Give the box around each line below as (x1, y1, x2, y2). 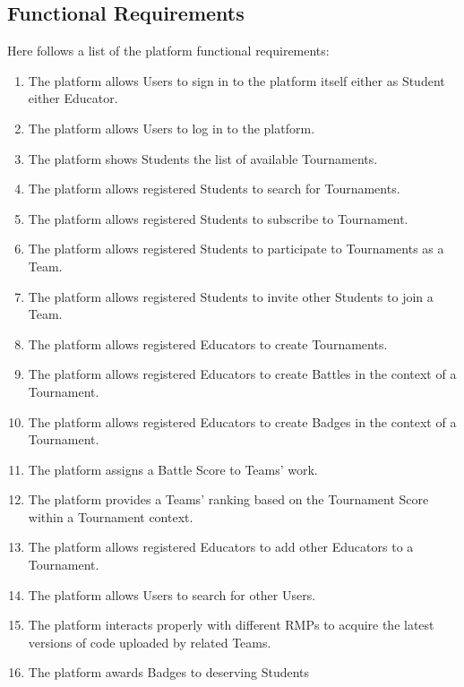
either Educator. (28, 89, 118, 107)
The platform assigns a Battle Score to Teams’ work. (28, 459, 318, 478)
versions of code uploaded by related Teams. (28, 632, 271, 651)
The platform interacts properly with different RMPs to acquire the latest (28, 615, 434, 634)
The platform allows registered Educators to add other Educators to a (28, 537, 414, 556)
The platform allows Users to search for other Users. (28, 585, 316, 604)
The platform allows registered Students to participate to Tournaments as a (28, 239, 444, 258)
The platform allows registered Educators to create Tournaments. (28, 334, 388, 353)
